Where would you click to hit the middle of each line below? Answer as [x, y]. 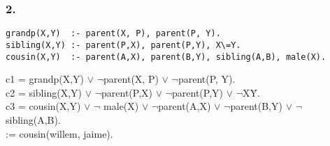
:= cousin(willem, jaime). [59, 133]
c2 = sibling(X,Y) [44, 92]
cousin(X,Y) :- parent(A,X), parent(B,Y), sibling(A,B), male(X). [166, 57]
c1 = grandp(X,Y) [45, 79]
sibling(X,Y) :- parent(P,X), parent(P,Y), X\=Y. [123, 45]
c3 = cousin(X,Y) [43, 106]
